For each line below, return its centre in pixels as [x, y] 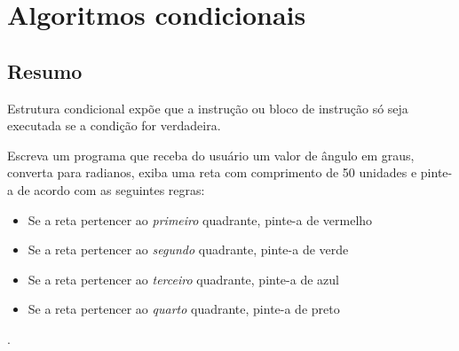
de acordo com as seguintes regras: [111, 189]
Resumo [45, 70]
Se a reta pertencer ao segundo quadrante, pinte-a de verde [188, 250]
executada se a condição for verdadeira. [114, 125]
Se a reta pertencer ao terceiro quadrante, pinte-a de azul [183, 279]
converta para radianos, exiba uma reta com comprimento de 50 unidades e [212, 172]
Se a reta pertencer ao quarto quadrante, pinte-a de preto [184, 309]
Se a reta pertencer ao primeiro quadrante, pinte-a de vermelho [200, 219]
